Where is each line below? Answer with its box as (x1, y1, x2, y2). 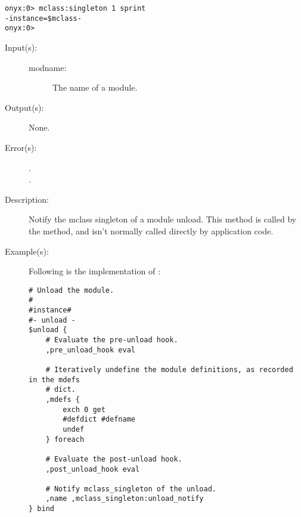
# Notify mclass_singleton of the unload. (45, 484, 216, 493)
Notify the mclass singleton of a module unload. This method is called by (29, 213, 297, 225)
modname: (29, 61, 67, 73)
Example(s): (5, 244, 49, 257)
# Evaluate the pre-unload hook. (45, 335, 178, 344)
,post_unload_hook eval (45, 465, 140, 473)
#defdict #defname (63, 415, 135, 424)
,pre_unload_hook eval (45, 345, 135, 354)
